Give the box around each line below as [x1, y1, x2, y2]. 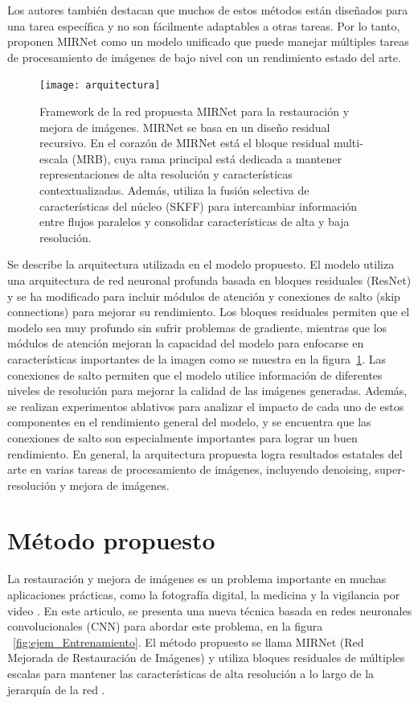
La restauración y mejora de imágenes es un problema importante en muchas [7, 570, 387, 587]
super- [375, 461, 406, 478]
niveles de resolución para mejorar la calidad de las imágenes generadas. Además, [7, 382, 408, 399]
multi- [333, 134, 363, 151]
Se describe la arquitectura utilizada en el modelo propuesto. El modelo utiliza [7, 256, 395, 273]
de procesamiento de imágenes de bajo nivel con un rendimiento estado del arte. [7, 48, 401, 65]
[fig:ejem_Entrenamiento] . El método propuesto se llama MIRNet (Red [13, 633, 364, 650]
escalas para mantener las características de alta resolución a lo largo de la [7, 664, 375, 681]
